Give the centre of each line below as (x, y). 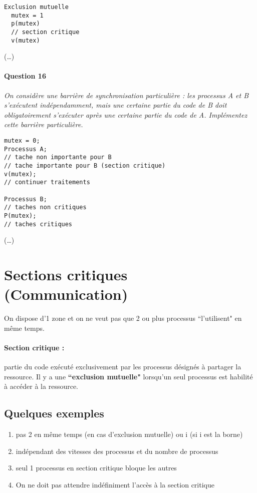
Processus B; (26, 199)
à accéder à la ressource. (41, 386)
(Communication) (66, 294)
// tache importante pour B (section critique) (85, 166)
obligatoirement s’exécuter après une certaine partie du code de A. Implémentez (126, 114)
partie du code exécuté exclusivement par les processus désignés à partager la (123, 367)
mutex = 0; (22, 141)
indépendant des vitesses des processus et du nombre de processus (117, 451)
